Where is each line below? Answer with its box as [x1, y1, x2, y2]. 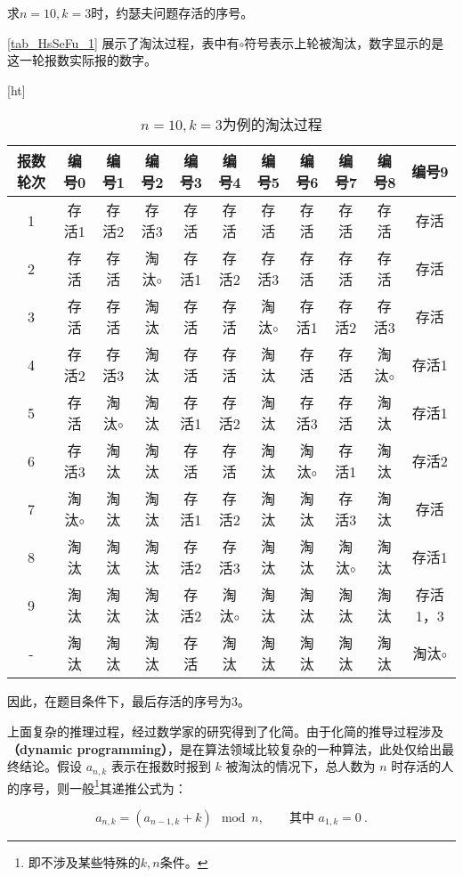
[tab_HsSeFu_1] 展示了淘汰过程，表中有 [7, 33, 240, 52]
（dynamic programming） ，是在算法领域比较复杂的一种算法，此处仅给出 [7, 739, 443, 758]
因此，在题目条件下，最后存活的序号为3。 [7, 692, 250, 711]
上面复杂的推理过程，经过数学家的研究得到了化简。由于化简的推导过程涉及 [7, 721, 443, 740]
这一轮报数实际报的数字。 [7, 51, 157, 69]
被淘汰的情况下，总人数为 [225, 757, 376, 775]
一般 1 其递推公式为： [69, 775, 187, 797]
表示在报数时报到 [110, 757, 211, 775]
